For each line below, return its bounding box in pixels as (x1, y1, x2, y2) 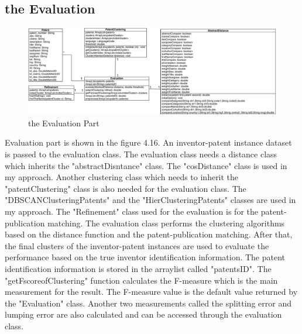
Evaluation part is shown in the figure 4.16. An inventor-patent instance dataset (5, 136, 292, 149)
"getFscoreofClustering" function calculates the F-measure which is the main (5, 274, 278, 286)
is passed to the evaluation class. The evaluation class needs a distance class (5, 148, 277, 160)
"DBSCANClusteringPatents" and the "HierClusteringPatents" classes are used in (5, 194, 296, 206)
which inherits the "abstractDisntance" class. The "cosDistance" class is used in (5, 159, 287, 171)
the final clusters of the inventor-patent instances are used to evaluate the (5, 239, 269, 252)
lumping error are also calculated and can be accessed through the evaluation (5, 308, 282, 321)
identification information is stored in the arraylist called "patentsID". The (5, 262, 272, 274)
